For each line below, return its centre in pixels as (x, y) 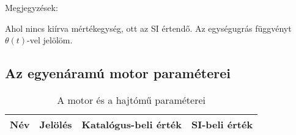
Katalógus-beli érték (131, 124)
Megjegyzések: (31, 7)
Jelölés (56, 124)
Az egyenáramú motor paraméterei (118, 73)
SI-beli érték (222, 124)
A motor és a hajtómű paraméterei (131, 100)
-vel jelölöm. (50, 40)
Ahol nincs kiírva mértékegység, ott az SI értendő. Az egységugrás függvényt (148, 28)
